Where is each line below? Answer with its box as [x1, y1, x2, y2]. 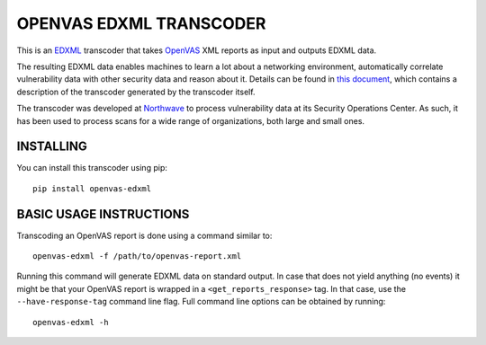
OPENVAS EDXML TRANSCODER [16, 13, 266, 33]
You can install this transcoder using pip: [16, 163, 168, 173]
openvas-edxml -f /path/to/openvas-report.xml [32, 252, 242, 261]
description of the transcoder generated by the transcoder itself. [16, 86, 256, 97]
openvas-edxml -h [32, 317, 109, 327]
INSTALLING [16, 139, 87, 155]
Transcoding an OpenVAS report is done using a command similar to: [16, 230, 273, 241]
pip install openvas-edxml [32, 183, 152, 193]
